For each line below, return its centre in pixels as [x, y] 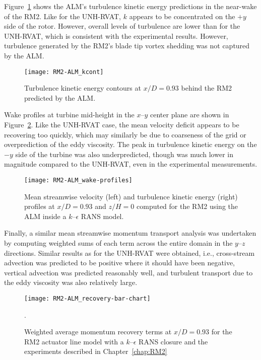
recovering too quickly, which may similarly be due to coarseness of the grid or [125, 134]
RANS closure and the [173, 341]
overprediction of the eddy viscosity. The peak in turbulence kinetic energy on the [130, 144]
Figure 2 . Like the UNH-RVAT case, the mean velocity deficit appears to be [122, 124]
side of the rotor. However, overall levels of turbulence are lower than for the [122, 26]
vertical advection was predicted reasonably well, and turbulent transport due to [128, 272]
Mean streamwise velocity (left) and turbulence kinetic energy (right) [131, 196]
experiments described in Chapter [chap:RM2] [96, 351]
